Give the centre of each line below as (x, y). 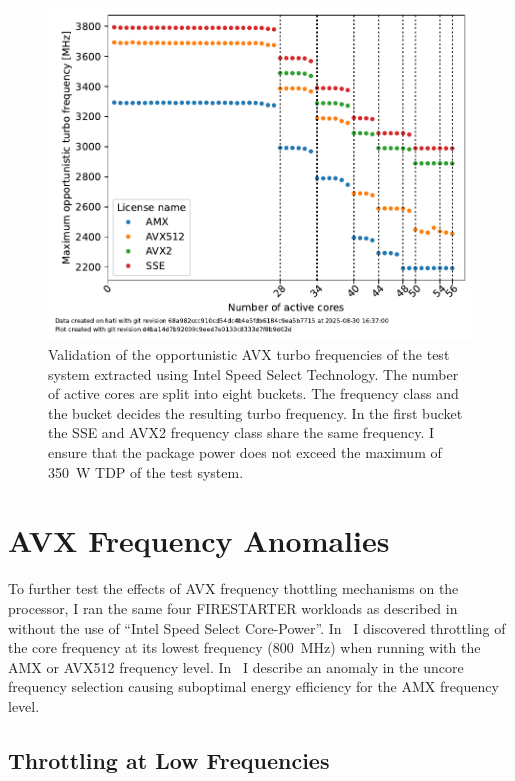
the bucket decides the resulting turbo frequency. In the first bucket (255, 412)
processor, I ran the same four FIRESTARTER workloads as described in (233, 607)
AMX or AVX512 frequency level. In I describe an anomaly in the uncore (236, 666)
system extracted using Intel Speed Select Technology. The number (253, 373)
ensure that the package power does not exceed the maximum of (245, 452)
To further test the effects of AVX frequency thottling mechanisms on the (233, 588)
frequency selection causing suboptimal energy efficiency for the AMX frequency (253, 686)
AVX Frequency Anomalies (199, 540)
